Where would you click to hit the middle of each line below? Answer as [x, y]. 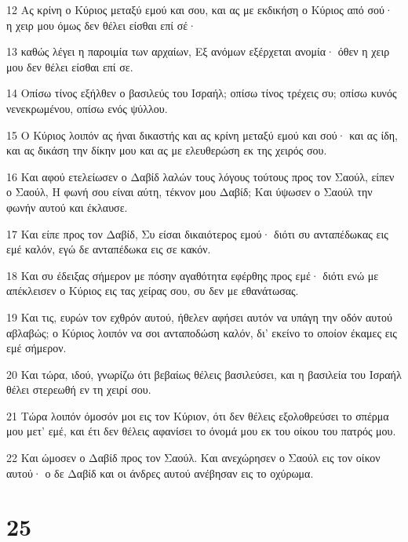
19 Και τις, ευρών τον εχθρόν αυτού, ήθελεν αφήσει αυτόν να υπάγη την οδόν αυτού [199, 316]
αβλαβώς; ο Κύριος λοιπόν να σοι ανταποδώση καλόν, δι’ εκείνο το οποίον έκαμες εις [202, 332]
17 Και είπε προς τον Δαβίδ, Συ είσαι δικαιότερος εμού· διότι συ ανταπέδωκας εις [197, 233]
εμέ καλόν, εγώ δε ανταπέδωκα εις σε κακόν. [109, 249]
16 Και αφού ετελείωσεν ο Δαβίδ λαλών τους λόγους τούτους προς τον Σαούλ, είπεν [200, 176]
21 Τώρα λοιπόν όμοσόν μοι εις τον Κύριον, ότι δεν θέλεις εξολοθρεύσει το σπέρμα [198, 415]
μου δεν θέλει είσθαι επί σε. [70, 66]
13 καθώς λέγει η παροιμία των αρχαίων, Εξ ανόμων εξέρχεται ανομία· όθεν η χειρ [198, 51]
